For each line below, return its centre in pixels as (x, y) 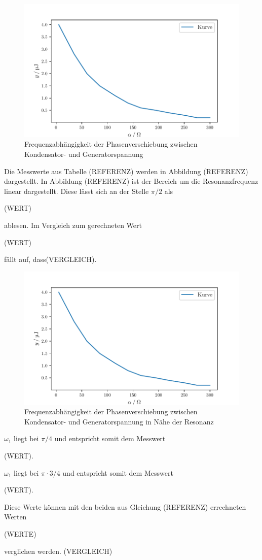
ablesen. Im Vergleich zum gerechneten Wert (73, 225)
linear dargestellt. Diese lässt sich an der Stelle (77, 191)
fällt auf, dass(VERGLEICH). (50, 259)
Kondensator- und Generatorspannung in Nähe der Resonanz (119, 421)
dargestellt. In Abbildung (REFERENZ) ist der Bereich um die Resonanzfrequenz (131, 181)
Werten (15, 517)
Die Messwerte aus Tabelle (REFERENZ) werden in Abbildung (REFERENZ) (126, 171)
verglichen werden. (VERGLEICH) (58, 551)
